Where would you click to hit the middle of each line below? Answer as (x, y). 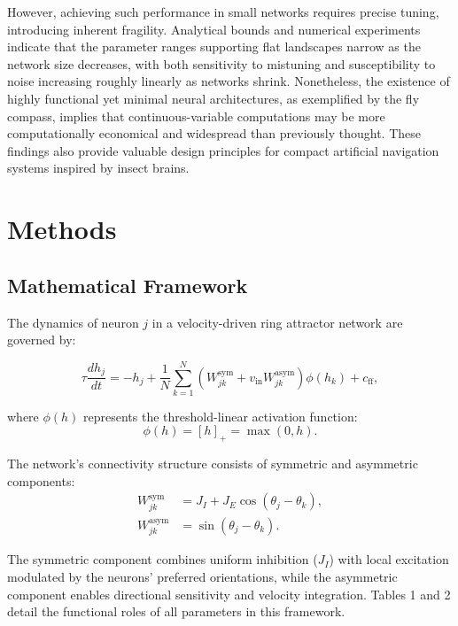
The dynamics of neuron (73, 322)
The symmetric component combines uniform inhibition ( (163, 559)
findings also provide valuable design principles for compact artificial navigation (223, 150)
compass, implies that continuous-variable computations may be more (196, 116)
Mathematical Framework (128, 285)
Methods (62, 229)
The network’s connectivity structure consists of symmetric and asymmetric (213, 464)
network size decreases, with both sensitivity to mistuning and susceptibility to (221, 63)
